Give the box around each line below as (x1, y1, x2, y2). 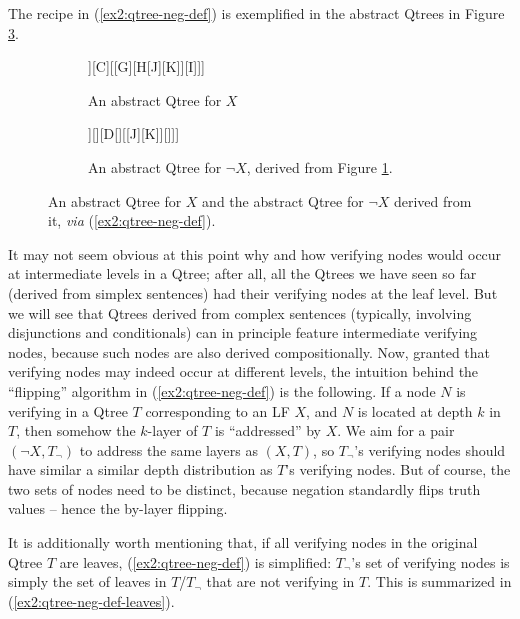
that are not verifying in (206, 571, 355, 592)
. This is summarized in (367, 571, 512, 592)
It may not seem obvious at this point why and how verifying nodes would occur (8, 243, 502, 264)
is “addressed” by (214, 420, 321, 441)
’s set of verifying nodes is (351, 551, 510, 572)
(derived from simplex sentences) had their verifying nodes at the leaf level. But (8, 282, 498, 303)
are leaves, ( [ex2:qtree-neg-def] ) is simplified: (59, 551, 332, 572)
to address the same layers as (79, 439, 258, 460)
